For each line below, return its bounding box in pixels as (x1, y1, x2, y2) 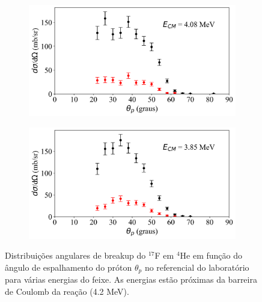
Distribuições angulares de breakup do (5, 249, 146, 262)
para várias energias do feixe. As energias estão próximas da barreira (5, 273, 257, 286)
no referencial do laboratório (144, 260, 249, 273)
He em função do (180, 249, 243, 262)
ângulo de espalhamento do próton (5, 260, 132, 273)
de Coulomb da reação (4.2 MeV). (5, 285, 129, 298)
